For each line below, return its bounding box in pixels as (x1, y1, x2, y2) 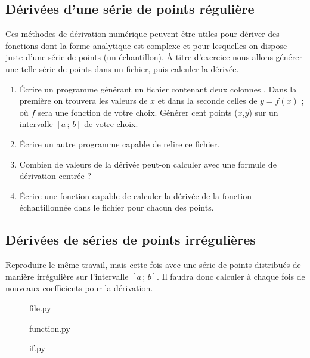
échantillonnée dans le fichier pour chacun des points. (19, 201, 214, 214)
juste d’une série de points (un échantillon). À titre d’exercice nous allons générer (5, 51, 302, 63)
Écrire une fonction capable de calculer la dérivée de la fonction (19, 189, 252, 202)
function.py (29, 322, 70, 334)
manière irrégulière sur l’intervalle (5, 270, 129, 282)
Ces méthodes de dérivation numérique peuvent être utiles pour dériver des (5, 27, 280, 40)
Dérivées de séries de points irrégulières (5, 230, 256, 249)
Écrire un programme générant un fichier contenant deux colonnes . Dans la (19, 82, 297, 95)
